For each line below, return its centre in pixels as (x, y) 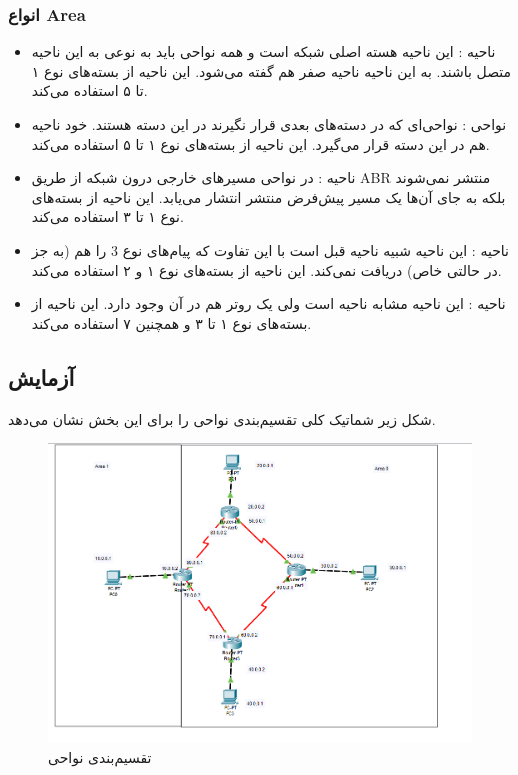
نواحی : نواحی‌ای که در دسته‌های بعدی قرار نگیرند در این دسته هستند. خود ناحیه (269, 124)
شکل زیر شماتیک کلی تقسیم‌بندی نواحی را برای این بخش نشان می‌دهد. (222, 418)
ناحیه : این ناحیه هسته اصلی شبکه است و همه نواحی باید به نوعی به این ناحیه (263, 51)
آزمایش (41, 376)
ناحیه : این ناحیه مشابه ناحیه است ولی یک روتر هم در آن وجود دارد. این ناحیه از (268, 303)
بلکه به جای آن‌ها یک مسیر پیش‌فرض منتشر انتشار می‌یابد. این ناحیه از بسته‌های (268, 196)
